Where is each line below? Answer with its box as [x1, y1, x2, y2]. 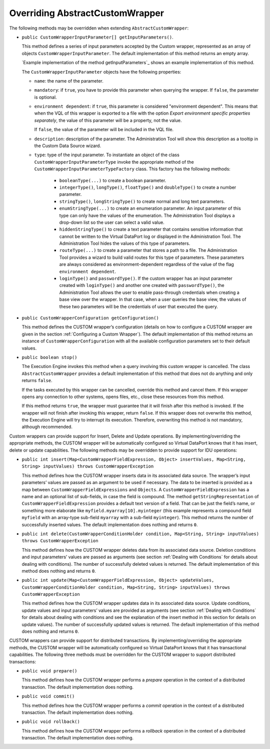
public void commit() [21, 693, 75, 699]
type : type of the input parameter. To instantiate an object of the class [34, 152, 179, 158]
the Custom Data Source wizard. [34, 143, 101, 149]
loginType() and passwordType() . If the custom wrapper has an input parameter [59, 275, 232, 281]
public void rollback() [21, 719, 80, 724]
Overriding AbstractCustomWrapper [9, 8, 164, 19]
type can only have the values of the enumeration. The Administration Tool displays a [59, 212, 235, 218]
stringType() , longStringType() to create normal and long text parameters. [59, 198, 225, 204]
